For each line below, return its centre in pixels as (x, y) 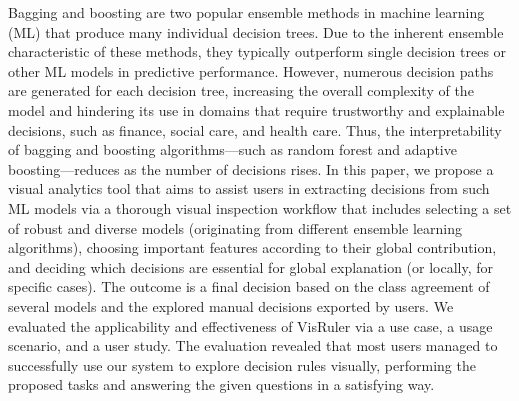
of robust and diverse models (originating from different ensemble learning (235, 227)
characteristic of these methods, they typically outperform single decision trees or (257, 51)
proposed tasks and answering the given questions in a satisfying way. (221, 384)
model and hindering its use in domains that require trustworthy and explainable (256, 109)
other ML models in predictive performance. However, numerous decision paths (251, 70)
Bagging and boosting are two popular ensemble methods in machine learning (246, 12)
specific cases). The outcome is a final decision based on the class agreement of (249, 286)
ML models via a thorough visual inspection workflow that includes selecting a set (260, 207)
